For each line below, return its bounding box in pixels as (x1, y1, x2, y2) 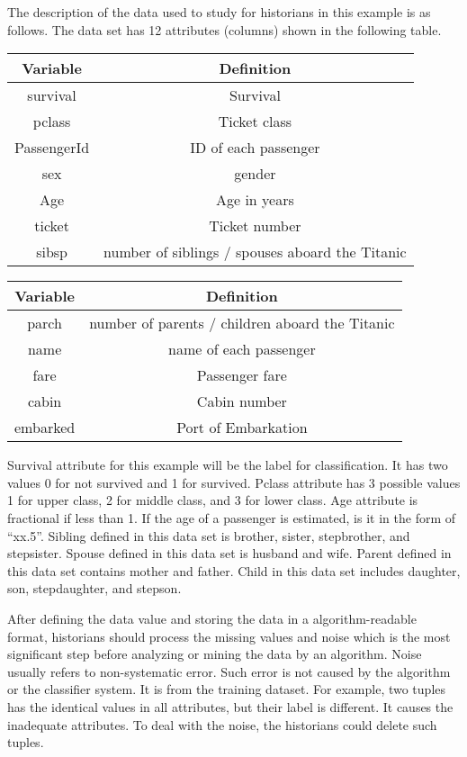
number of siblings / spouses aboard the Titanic (103, 241, 407, 263)
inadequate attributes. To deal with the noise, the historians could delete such (7, 715, 437, 734)
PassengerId (14, 137, 90, 158)
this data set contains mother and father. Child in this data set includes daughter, (7, 561, 461, 580)
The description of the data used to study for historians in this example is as (7, 3, 431, 21)
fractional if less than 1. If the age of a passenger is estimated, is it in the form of (7, 508, 456, 527)
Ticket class (218, 111, 292, 132)
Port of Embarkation (176, 417, 308, 438)
